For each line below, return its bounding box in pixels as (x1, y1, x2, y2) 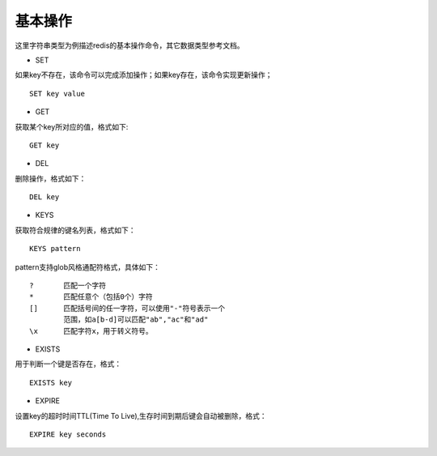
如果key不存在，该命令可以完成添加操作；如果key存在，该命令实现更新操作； (15, 70, 273, 80)
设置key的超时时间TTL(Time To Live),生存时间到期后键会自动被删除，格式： (15, 411, 267, 420)
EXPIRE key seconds (29, 429, 107, 439)
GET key (29, 140, 60, 150)
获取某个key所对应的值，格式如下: (15, 121, 129, 131)
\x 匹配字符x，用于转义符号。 (29, 326, 153, 335)
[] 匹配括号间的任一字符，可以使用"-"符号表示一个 (29, 304, 226, 313)
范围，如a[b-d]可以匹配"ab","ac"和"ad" (63, 315, 209, 324)
